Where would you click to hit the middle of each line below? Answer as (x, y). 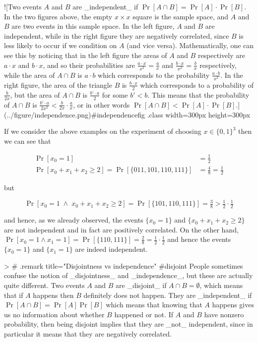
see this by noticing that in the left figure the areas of (86, 55)
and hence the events (199, 239)
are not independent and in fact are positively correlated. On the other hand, (121, 229)
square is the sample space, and (180, 16)
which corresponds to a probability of (197, 85)
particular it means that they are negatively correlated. (88, 333)
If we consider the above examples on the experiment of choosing (103, 131)
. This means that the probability (198, 94)
